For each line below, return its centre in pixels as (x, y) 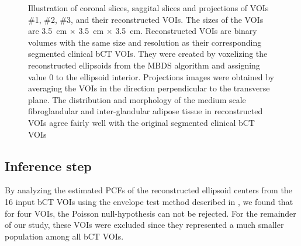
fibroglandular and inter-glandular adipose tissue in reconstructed (146, 111)
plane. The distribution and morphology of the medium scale (137, 99)
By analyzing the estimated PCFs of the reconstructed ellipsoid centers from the (148, 190)
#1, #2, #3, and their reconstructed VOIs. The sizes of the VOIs (146, 19)
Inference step (48, 165)
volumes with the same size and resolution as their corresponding (145, 42)
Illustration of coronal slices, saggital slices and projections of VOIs (148, 8)
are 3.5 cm (48, 31)
